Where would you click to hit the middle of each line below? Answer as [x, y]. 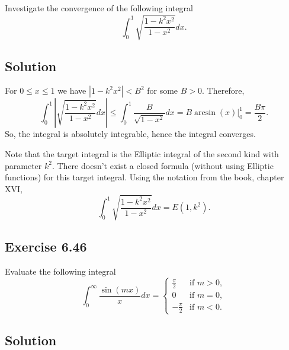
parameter [23, 165]
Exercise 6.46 [46, 246]
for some [163, 90]
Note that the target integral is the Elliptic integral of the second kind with [142, 153]
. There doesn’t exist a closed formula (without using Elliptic [163, 165]
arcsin [205, 113]
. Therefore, [223, 90]
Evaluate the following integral [60, 271]
